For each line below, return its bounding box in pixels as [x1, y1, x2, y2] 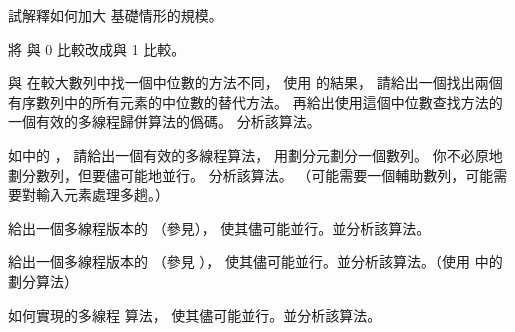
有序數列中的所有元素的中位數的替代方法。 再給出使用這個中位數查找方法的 [8, 91, 503, 112]
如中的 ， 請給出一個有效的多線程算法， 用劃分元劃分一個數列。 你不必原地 [8, 144, 503, 165]
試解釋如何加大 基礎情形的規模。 [8, 5, 223, 25]
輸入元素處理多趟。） [35, 184, 169, 205]
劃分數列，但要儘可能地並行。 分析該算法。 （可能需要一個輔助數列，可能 [8, 164, 494, 185]
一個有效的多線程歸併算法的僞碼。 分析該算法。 [8, 111, 321, 132]
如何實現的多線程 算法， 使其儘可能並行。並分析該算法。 [8, 304, 382, 325]
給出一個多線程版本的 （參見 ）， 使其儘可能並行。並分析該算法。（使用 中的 [8, 251, 503, 272]
